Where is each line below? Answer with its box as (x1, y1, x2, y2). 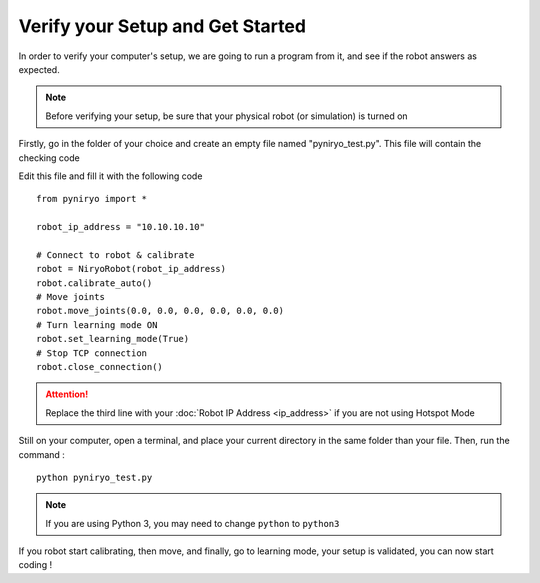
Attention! (45, 388, 89, 400)
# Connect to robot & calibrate (36, 249, 195, 260)
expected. (18, 63, 60, 75)
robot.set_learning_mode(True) (36, 333, 190, 345)
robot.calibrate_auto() (36, 277, 153, 289)
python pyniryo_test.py (36, 471, 153, 483)
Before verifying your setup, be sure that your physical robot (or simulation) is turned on (45, 110, 409, 122)
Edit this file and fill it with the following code (18, 170, 203, 182)
